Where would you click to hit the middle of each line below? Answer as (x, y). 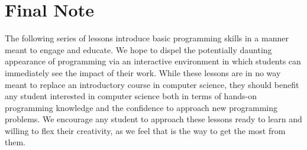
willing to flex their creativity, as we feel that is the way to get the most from (145, 130)
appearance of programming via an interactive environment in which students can (153, 61)
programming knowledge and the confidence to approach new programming (141, 107)
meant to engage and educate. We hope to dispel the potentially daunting (138, 49)
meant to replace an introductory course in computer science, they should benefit (152, 84)
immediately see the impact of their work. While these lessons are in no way (143, 72)
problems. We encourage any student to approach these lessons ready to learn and (153, 119)
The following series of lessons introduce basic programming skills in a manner (147, 38)
